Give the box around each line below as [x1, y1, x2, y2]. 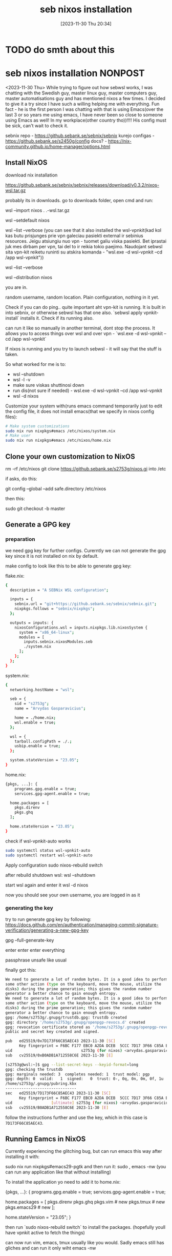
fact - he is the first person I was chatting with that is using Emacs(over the [5, 106, 164, 112]
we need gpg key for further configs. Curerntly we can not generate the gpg [5, 547, 166, 554]
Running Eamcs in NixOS [5, 1135, 86, 1143]
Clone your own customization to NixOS [5, 452, 135, 461]
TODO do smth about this [5, 44, 115, 55]
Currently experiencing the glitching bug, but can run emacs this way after [5, 1148, 162, 1154]
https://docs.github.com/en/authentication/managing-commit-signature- [5, 921, 159, 928]
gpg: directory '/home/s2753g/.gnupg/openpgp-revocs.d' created [5, 1019, 145, 1025]
